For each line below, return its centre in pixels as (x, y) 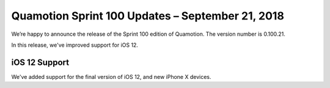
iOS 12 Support (40, 62)
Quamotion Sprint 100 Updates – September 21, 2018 (148, 16)
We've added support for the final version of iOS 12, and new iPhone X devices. (111, 76)
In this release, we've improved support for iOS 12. (75, 45)
